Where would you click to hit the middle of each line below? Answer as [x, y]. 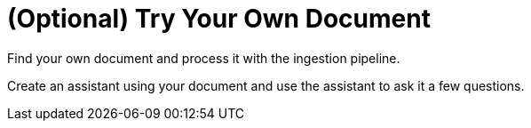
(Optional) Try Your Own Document [219, 19]
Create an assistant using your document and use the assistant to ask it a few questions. [266, 85]
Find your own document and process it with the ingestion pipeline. [204, 58]
